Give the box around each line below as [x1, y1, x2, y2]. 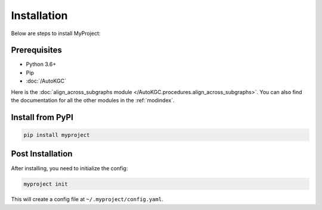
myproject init [23, 180, 68, 187]
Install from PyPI [11, 112, 74, 122]
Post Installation [11, 149, 73, 159]
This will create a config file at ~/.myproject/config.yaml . [11, 196, 163, 203]
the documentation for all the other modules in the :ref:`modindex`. [11, 97, 175, 104]
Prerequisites [11, 45, 62, 55]
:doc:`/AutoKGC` [26, 77, 67, 84]
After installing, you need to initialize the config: [11, 164, 128, 172]
